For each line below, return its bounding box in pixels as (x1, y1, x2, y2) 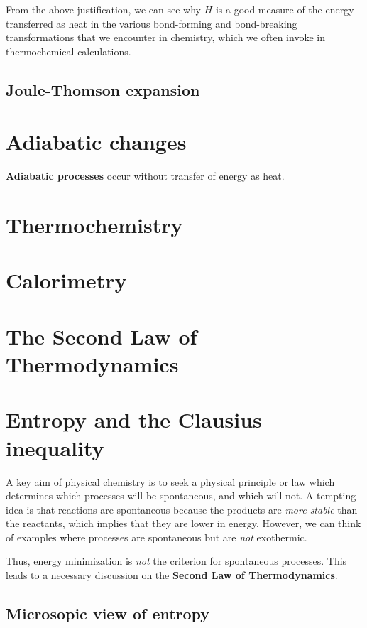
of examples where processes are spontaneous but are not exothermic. (6, 529, 307, 544)
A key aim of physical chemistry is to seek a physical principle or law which (6, 474, 335, 489)
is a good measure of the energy (215, 2, 354, 16)
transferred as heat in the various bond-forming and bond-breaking (6, 16, 297, 31)
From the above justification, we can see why (6, 2, 201, 16)
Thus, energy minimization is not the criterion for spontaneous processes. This (6, 553, 347, 568)
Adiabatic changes (6, 127, 187, 156)
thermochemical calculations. (6, 43, 131, 58)
